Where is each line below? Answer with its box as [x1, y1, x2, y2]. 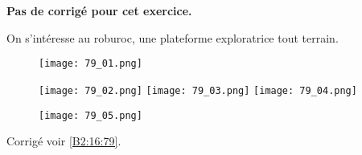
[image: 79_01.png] [39, 58, 142, 70]
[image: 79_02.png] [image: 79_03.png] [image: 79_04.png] [39, 84, 357, 96]
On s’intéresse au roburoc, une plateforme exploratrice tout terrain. [6, 29, 339, 46]
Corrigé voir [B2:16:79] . [6, 133, 121, 149]
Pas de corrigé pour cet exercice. [6, 2, 192, 18]
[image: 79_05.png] [39, 109, 142, 121]
